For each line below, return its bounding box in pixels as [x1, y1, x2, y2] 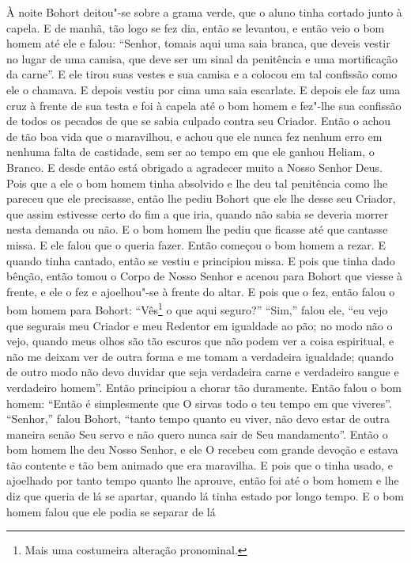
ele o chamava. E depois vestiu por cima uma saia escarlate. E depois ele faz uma [6, 81, 401, 97]
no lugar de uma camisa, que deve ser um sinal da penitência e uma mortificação [6, 50, 398, 67]
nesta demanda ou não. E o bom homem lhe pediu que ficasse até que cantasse [6, 221, 388, 238]
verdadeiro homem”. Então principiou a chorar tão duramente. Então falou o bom [6, 379, 402, 395]
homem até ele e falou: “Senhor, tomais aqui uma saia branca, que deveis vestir [6, 35, 390, 51]
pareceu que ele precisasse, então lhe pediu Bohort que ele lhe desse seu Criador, [6, 190, 396, 207]
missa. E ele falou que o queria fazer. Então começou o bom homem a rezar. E [6, 236, 386, 253]
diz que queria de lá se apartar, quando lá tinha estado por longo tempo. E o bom [6, 488, 404, 504]
